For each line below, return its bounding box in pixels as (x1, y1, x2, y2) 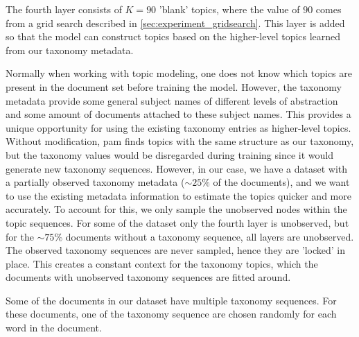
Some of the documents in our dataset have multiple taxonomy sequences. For (6, 293, 337, 307)
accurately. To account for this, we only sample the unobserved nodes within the (6, 202, 347, 216)
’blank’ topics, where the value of (159, 2, 300, 16)
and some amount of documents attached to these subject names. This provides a (6, 107, 351, 121)
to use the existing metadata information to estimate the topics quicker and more (6, 188, 351, 202)
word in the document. (6, 320, 102, 335)
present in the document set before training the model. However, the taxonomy (6, 79, 342, 94)
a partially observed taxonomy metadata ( (6, 175, 185, 189)
